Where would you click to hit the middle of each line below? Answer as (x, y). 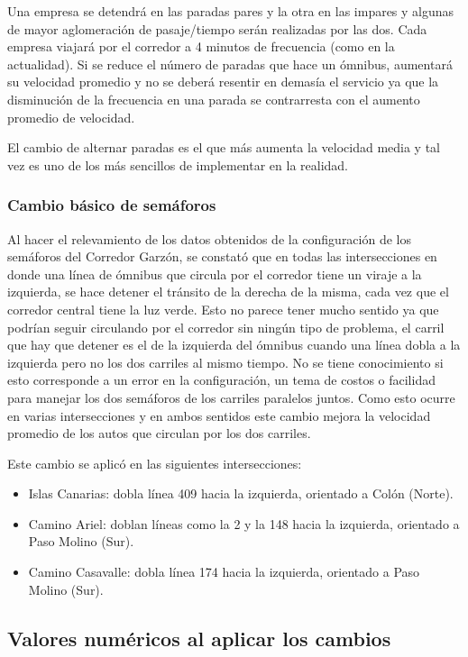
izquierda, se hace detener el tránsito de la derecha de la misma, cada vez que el (228, 292)
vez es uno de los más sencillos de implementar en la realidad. (178, 164)
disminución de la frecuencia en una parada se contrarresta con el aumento (214, 99)
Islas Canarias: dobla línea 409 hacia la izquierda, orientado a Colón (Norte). (241, 493)
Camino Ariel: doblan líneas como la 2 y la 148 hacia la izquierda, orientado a (244, 523)
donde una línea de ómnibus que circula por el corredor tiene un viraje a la (215, 274)
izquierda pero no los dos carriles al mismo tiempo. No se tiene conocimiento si (225, 362)
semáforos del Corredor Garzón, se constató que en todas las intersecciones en (222, 256)
